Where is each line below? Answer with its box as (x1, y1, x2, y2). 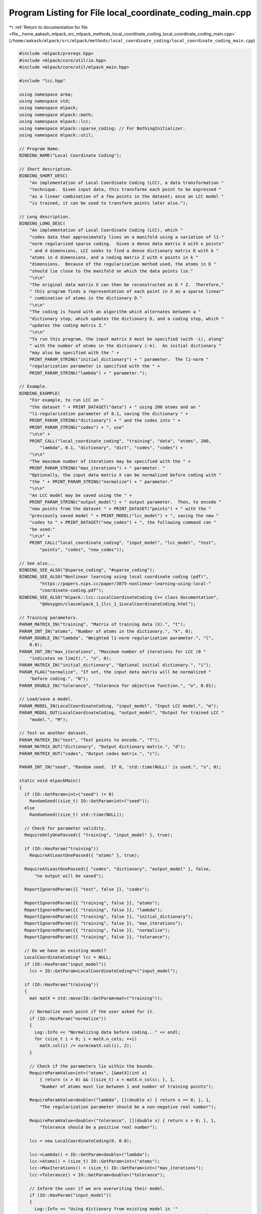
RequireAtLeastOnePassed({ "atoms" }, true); (29, 853, 140, 858)
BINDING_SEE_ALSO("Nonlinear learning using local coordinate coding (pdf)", (19, 574, 209, 580)
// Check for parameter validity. (24, 826, 107, 831)
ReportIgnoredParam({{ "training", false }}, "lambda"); (24, 907, 163, 912)
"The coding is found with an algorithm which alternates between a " (29, 309, 201, 315)
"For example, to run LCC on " (29, 397, 104, 403)
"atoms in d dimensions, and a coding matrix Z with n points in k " (29, 255, 198, 260)
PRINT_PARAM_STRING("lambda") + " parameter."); (29, 370, 147, 376)
